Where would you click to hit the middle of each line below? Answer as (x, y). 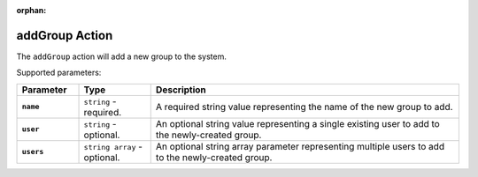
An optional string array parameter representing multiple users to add (300, 146)
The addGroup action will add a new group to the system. (122, 56)
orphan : (31, 10)
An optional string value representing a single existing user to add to (297, 123)
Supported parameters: (59, 73)
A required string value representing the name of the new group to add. (304, 107)
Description (181, 90)
